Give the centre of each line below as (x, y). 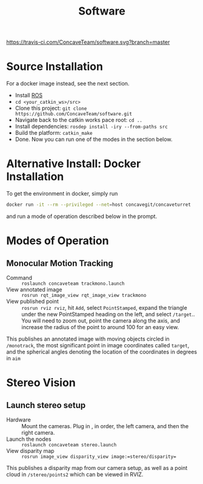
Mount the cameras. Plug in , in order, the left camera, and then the (105, 426)
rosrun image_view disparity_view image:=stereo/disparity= (99, 457)
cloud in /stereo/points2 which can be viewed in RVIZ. (75, 474)
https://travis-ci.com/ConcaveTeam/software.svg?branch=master (88, 42)
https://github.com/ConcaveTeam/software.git (73, 114)
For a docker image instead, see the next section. (68, 84)
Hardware (19, 420)
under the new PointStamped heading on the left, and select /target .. (108, 314)
